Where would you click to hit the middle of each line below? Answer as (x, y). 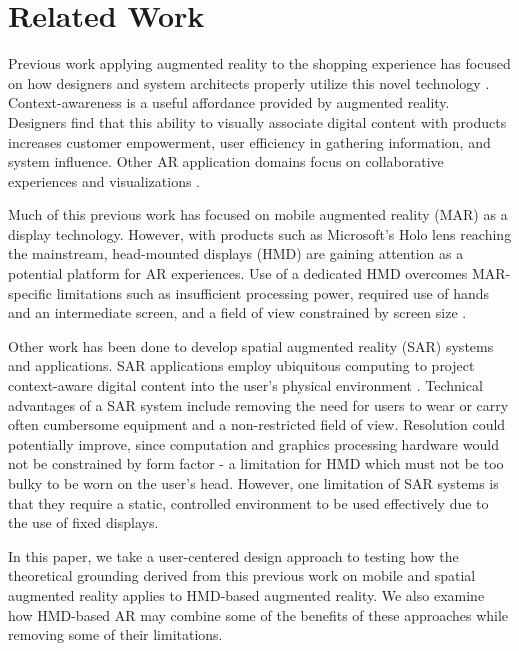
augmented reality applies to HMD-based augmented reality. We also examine (246, 594)
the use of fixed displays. (83, 522)
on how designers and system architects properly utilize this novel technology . (249, 82)
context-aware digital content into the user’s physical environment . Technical (245, 385)
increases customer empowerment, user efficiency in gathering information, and (249, 141)
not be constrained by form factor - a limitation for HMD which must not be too (256, 463)
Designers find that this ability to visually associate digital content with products (257, 121)
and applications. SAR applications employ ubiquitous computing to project (241, 365)
